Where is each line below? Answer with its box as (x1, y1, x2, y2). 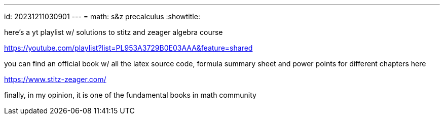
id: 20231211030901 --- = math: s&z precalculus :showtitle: (4, 12, 200, 21)
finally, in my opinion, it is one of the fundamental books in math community (4, 91, 256, 99)
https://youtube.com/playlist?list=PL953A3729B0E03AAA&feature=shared (4, 44, 253, 52)
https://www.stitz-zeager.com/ (4, 75, 106, 84)
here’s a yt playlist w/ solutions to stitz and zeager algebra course (4, 28, 223, 36)
